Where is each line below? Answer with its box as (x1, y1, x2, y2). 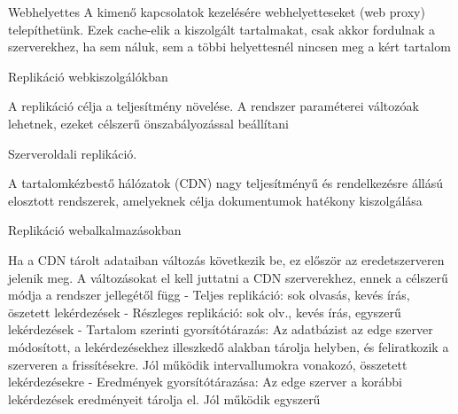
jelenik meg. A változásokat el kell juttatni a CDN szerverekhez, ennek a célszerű (8, 268, 448, 286)
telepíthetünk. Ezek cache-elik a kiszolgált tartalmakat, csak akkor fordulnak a (8, 20, 435, 38)
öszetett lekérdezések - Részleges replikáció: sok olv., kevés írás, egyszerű (8, 302, 401, 321)
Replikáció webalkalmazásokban (8, 221, 182, 239)
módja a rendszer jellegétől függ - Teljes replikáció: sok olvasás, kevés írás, (8, 285, 410, 304)
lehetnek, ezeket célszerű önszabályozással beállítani (8, 113, 289, 132)
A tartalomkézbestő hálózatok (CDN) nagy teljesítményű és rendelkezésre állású (8, 174, 444, 192)
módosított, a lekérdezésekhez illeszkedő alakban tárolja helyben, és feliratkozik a (8, 337, 449, 355)
